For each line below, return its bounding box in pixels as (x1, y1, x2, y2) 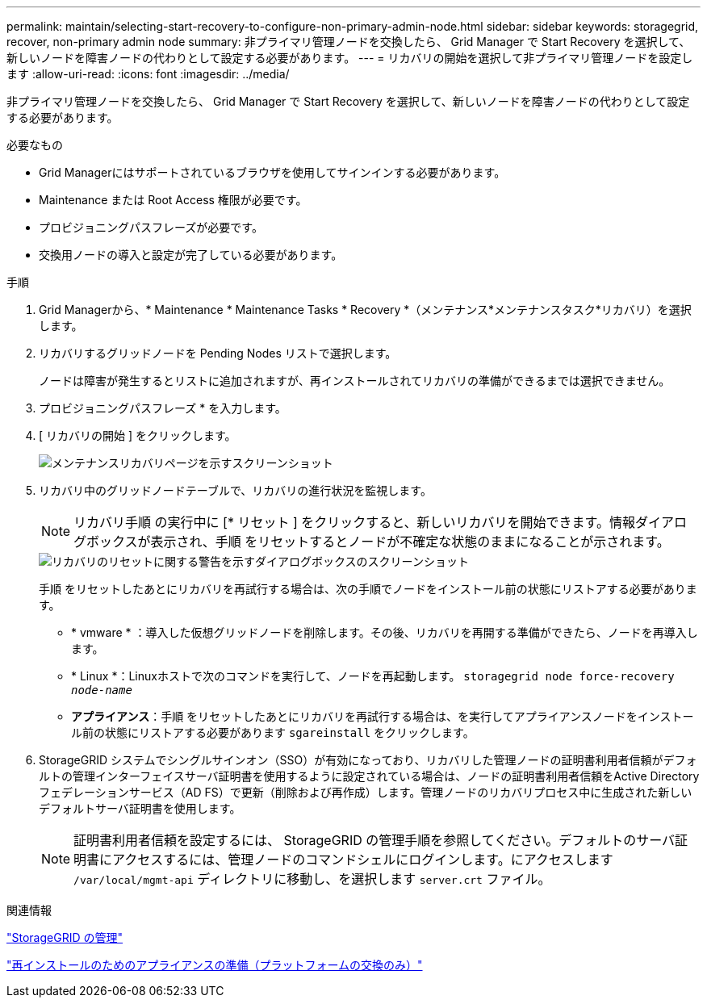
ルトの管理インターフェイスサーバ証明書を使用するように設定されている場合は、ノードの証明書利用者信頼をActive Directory (39, 769, 700, 783)
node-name (71, 684, 132, 697)
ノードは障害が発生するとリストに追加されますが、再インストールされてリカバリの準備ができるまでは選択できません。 (39, 374, 671, 387)
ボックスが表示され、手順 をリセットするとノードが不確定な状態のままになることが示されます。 (86, 533, 670, 550)
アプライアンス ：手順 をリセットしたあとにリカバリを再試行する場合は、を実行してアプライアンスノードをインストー (71, 709, 694, 723)
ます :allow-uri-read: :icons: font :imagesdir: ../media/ (6, 67, 290, 81)
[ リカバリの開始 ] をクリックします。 (39, 429, 236, 442)
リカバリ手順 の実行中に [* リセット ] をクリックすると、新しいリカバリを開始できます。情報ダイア (73, 514, 675, 530)
